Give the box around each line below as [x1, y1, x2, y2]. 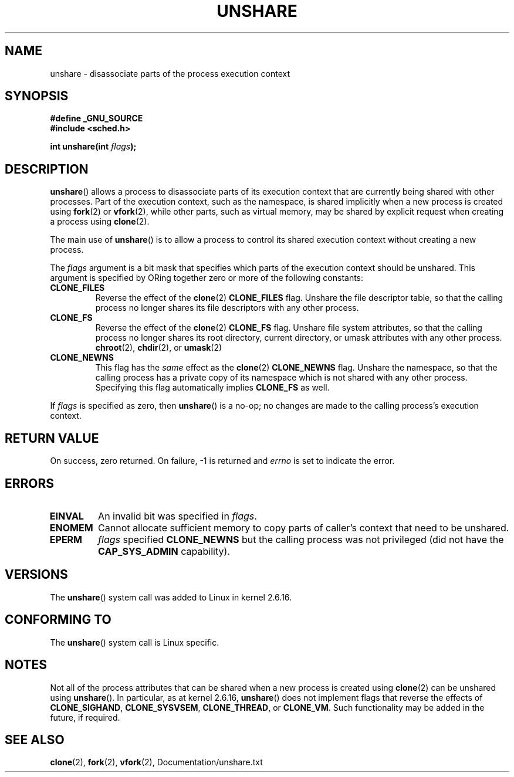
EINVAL [49, 510, 84, 522]
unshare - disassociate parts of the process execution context [50, 68, 290, 79]
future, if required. [50, 712, 120, 722]
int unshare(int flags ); [50, 141, 137, 152]
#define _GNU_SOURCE [50, 113, 143, 124]
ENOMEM [49, 521, 93, 534]
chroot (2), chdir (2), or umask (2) [95, 342, 222, 353]
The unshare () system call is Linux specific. [50, 637, 219, 647]
